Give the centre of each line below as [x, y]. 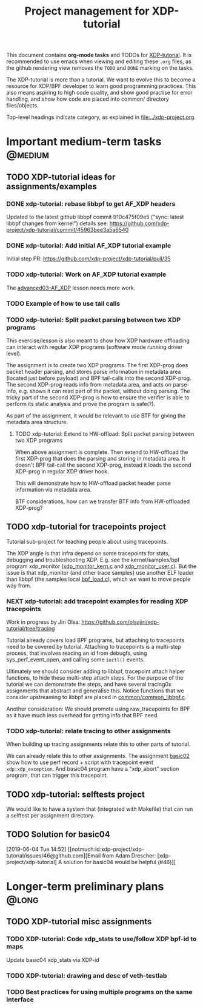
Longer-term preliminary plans [85, 887]
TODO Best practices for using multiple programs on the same [99, 992]
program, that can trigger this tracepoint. [57, 776]
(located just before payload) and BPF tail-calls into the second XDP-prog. [99, 378]
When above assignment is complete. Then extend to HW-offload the [101, 452]
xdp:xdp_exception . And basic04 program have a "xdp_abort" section [93, 769]
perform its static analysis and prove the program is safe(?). [81, 404]
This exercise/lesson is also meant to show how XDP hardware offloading [98, 340]
